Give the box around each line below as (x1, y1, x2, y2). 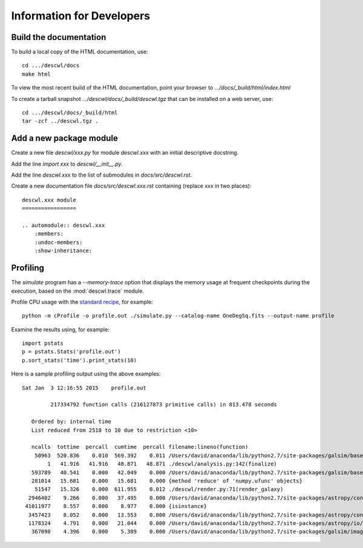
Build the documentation (11, 32, 106, 42)
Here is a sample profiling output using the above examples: (11, 370, 161, 377)
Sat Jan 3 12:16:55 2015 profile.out (22, 384, 146, 391)
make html (22, 70, 51, 77)
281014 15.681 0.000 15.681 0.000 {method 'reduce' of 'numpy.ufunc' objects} (31, 477, 302, 484)
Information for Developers (11, 9, 151, 22)
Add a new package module (11, 133, 118, 143)
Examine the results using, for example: (11, 325, 110, 333)
